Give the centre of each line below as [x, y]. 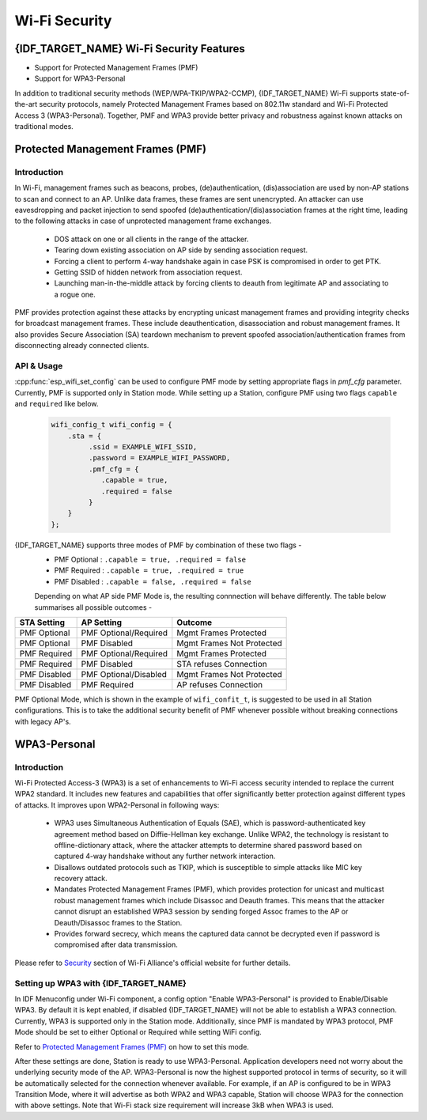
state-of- [395, 93]
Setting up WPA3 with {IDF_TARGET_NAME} [101, 983]
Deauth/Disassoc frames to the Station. [118, 922]
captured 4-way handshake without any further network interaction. [165, 856]
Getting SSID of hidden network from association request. [148, 272]
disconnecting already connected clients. [82, 346]
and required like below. [57, 404]
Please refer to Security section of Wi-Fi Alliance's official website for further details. [153, 963]
